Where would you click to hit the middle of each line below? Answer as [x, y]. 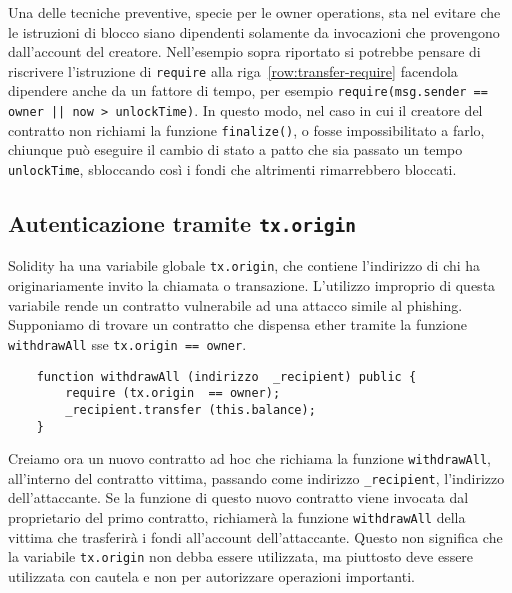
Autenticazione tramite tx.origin [182, 223]
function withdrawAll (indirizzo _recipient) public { [226, 376]
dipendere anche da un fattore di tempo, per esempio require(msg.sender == [248, 90]
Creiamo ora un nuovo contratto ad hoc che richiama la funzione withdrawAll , [249, 458]
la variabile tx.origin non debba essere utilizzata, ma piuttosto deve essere [241, 556]
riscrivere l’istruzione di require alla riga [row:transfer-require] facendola [233, 70]
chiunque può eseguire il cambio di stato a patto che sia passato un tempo [235, 149]
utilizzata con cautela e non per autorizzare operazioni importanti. [211, 575]
